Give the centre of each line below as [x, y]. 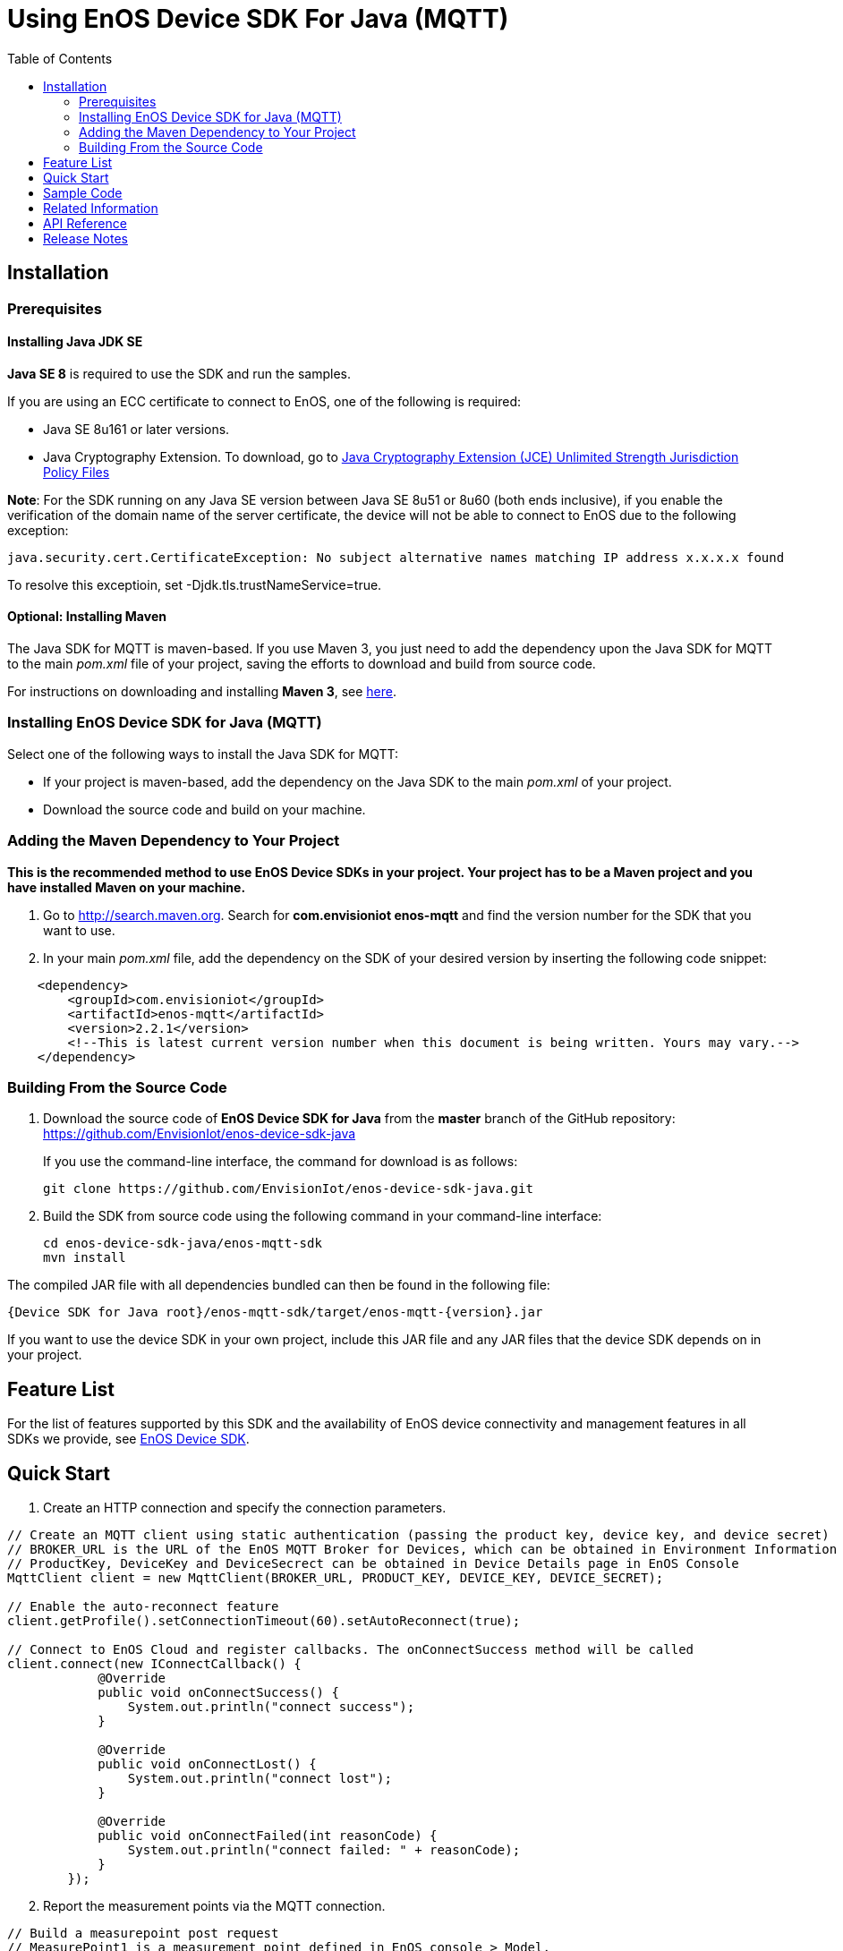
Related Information [101, 208]
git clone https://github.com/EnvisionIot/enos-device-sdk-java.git [288, 1189]
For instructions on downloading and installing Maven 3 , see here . [202, 692]
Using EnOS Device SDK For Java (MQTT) [258, 19]
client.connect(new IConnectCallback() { [154, 1663]
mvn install [85, 1258]
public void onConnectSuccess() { [218, 1692]
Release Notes [85, 238]
